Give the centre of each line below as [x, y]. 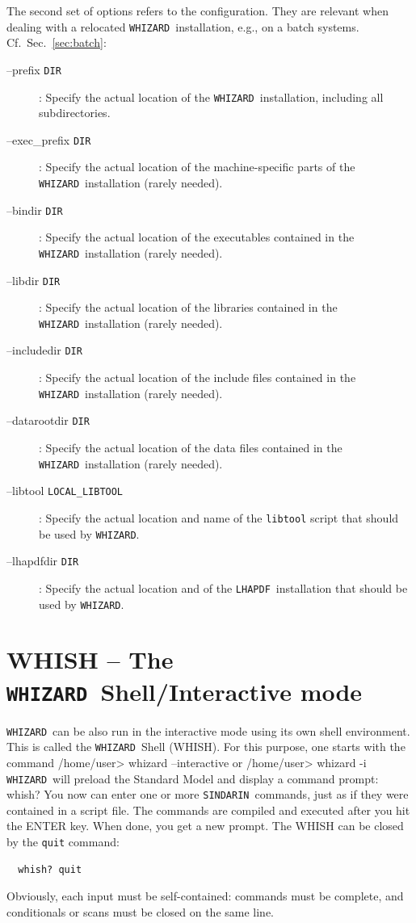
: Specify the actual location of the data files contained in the [191, 448]
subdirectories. [75, 113]
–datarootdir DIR [48, 420]
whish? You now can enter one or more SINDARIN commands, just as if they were [208, 794]
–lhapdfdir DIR [43, 561]
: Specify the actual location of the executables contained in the [197, 237]
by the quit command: [63, 842]
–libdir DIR [34, 280]
